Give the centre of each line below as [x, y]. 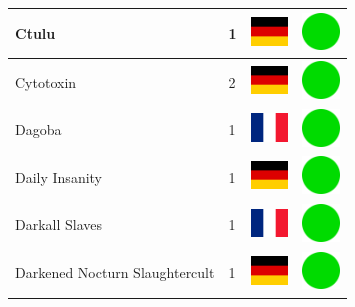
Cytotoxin [46, 81]
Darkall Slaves [59, 224]
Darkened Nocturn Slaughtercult [115, 272]
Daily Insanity [59, 176]
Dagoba [38, 129]
